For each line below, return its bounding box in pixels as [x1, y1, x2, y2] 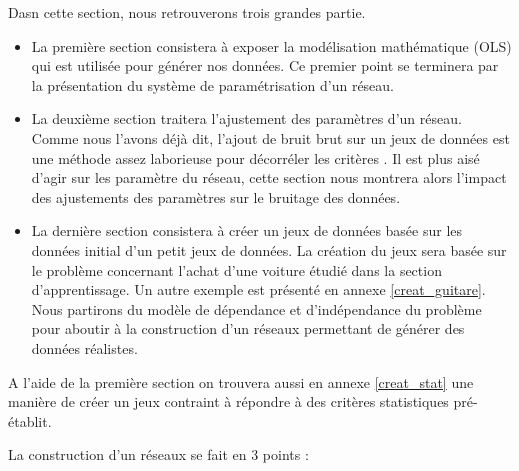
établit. [8, 410, 52, 431]
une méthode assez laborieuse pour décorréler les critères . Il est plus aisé [31, 147, 480, 168]
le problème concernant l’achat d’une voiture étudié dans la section [31, 259, 442, 280]
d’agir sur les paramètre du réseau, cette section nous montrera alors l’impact [31, 167, 507, 188]
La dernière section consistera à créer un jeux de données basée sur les [31, 220, 463, 241]
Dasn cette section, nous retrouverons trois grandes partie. [8, 2, 366, 22]
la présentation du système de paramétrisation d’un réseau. [31, 74, 395, 95]
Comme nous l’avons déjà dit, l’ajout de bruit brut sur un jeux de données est [31, 127, 510, 148]
